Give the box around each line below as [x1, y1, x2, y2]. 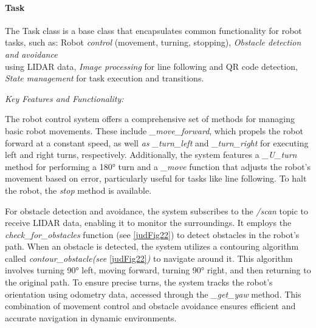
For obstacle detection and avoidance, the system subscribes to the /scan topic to [5, 204, 309, 217]
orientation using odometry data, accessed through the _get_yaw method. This [5, 287, 301, 300]
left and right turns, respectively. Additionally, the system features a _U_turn [5, 148, 297, 161]
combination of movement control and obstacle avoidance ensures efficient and [5, 299, 296, 312]
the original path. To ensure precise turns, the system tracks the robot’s [5, 276, 273, 289]
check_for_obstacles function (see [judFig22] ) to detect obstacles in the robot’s [5, 228, 300, 241]
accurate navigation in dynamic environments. [5, 311, 177, 324]
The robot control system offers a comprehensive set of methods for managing [5, 112, 295, 125]
